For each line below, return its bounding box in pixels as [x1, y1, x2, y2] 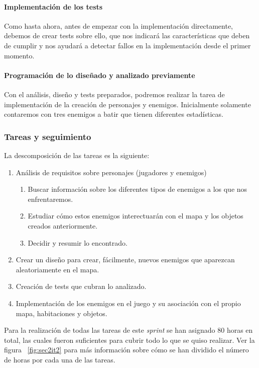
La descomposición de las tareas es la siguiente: [4, 150, 150, 160]
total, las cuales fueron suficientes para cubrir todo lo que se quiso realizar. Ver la [4, 334, 255, 345]
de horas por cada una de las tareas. [4, 354, 115, 364]
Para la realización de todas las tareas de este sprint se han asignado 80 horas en [4, 325, 253, 335]
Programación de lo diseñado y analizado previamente [4, 69, 195, 80]
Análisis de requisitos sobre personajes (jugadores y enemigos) [16, 167, 207, 177]
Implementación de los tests [4, 1, 103, 12]
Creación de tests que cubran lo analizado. [16, 281, 147, 291]
